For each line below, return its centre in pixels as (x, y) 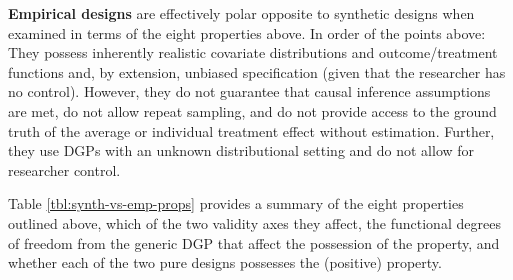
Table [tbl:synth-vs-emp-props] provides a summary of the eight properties (236, 203)
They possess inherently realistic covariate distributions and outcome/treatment (253, 52)
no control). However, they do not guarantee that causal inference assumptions (249, 91)
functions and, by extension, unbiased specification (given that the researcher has (257, 71)
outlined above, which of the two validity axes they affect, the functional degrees (254, 222)
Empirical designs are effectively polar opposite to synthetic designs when (241, 13)
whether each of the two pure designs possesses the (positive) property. (225, 262)
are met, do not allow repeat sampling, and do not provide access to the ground (252, 110)
